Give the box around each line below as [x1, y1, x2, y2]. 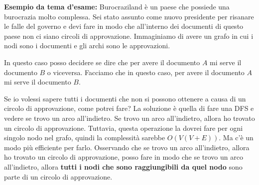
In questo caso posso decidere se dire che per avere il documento [4, 57, 200, 67]
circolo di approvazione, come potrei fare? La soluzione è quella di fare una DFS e [4, 103, 254, 113]
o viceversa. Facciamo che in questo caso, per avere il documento [47, 67, 245, 77]
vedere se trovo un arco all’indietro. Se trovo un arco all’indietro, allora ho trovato [4, 112, 255, 123]
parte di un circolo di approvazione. [4, 171, 113, 182]
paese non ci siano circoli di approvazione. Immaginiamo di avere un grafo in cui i [4, 30, 254, 41]
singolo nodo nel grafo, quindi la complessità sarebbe [4, 132, 165, 143]
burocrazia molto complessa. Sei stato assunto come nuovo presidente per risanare [4, 11, 254, 21]
